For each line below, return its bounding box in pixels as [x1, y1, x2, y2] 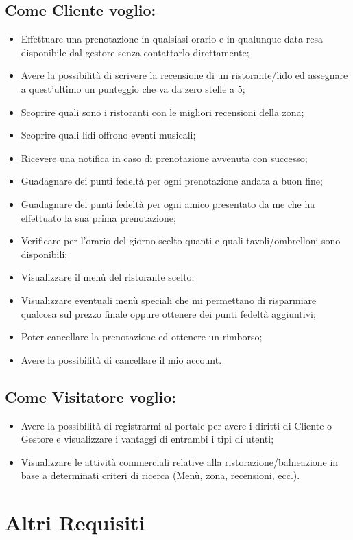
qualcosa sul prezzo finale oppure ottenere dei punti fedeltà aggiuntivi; [21, 306, 316, 320]
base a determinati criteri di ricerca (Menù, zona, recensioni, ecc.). [21, 468, 300, 482]
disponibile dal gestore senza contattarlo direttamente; [21, 45, 249, 59]
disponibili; [21, 246, 68, 261]
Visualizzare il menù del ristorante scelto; [21, 270, 195, 284]
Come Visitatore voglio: [5, 386, 176, 407]
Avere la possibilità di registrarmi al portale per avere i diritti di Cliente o [21, 418, 332, 432]
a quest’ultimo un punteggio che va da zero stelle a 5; [21, 81, 245, 95]
